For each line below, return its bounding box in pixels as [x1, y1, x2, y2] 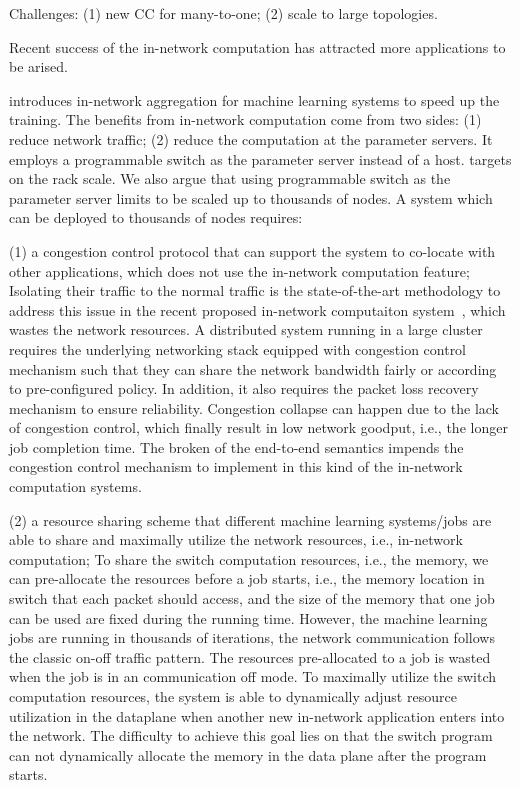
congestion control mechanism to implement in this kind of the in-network [9, 456, 463, 477]
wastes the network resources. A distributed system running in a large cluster [9, 319, 483, 340]
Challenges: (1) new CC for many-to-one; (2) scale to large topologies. [9, 3, 438, 23]
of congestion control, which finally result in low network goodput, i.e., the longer [9, 417, 508, 438]
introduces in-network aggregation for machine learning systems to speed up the [9, 89, 500, 110]
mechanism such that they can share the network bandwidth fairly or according [9, 358, 497, 379]
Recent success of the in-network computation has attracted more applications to [9, 36, 506, 57]
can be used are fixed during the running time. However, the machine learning [9, 607, 488, 628]
